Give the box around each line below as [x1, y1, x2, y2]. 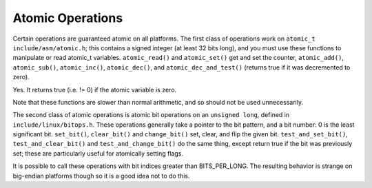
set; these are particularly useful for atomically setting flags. [12, 149, 184, 158]
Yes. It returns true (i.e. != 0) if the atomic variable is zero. [12, 85, 177, 94]
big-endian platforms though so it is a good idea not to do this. [12, 171, 190, 180]
